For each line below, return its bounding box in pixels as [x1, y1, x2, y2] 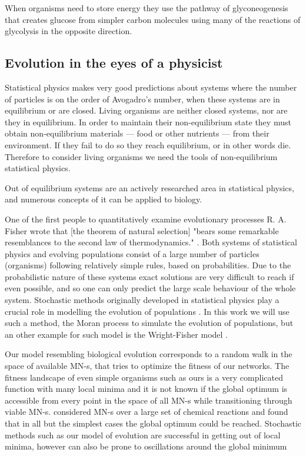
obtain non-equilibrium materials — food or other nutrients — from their [5, 127, 270, 139]
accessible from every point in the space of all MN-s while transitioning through [5, 394, 292, 406]
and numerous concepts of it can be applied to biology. [5, 193, 202, 205]
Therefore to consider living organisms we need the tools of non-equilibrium [5, 150, 278, 162]
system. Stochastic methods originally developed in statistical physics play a [5, 294, 280, 306]
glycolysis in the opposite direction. [5, 25, 132, 37]
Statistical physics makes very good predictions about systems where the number [5, 81, 297, 93]
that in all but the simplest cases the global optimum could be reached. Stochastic [5, 417, 302, 430]
